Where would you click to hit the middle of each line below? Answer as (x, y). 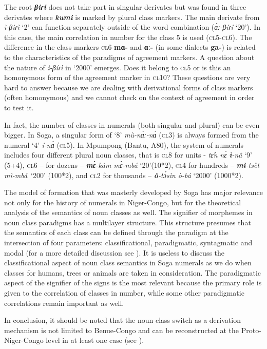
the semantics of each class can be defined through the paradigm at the (116, 232)
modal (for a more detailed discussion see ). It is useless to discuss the (115, 252)
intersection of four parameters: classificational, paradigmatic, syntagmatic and (128, 243)
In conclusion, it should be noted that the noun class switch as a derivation (122, 320)
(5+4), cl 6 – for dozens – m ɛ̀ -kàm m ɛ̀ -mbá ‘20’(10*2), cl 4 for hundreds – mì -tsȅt (132, 164)
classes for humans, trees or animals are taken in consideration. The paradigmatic (133, 272)
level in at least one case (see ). (95, 340)
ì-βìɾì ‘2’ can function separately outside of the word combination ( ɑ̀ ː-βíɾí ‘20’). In (132, 27)
